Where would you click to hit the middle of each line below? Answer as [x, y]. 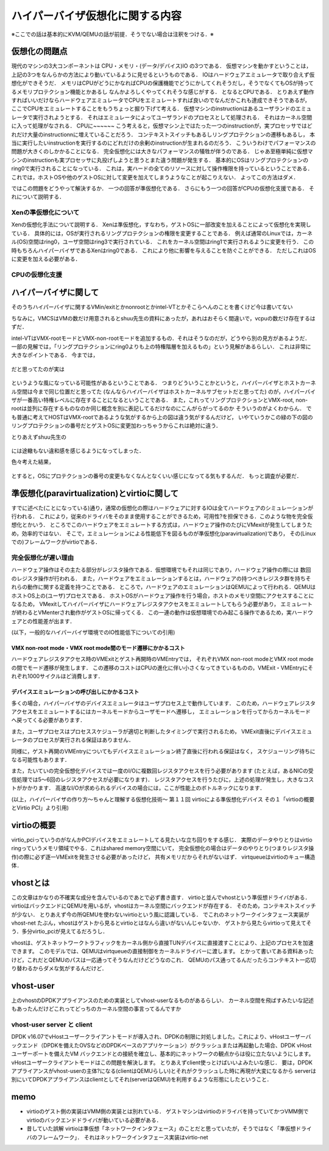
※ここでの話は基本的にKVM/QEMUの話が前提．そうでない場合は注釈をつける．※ [112, 34]
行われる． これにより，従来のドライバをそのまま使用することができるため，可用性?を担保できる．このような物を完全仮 [162, 516]
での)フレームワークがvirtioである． [56, 542]
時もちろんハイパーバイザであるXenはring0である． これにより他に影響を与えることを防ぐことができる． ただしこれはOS [164, 250]
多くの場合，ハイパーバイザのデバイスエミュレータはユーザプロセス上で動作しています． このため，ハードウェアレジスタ [164, 703]
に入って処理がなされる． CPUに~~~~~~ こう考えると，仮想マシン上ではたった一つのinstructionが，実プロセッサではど [162, 126]
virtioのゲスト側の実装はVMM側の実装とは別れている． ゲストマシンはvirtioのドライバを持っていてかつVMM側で [168, 1111]
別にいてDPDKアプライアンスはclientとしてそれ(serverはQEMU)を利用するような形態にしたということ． [142, 1080]
